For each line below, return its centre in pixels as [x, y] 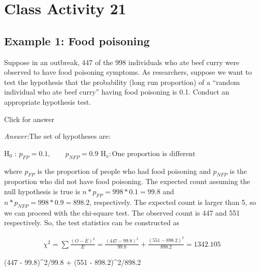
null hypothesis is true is [42, 191]
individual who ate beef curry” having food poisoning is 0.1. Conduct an [117, 92]
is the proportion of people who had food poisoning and [124, 171]
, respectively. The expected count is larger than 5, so [173, 202]
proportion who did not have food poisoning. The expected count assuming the [127, 181]
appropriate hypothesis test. [48, 101]
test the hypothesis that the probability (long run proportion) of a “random [122, 82]
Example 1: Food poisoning [77, 40]
